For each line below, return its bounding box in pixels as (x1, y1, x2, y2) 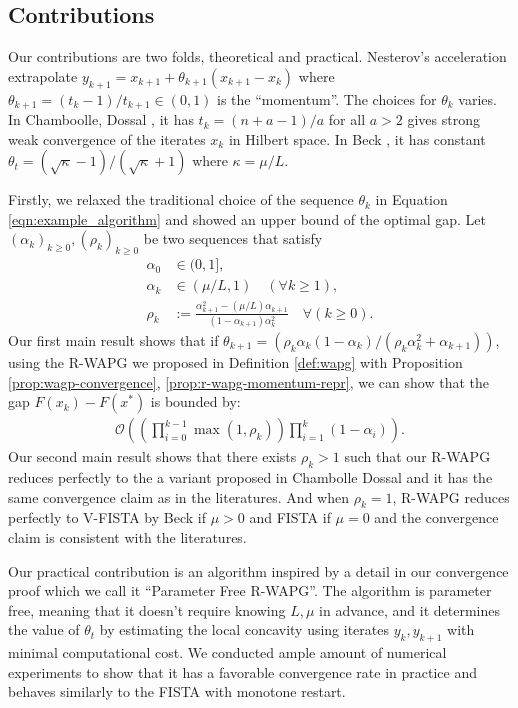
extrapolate (8, 65, 78, 86)
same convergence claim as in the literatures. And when (8, 486, 349, 507)
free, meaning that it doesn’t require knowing (8, 599, 286, 620)
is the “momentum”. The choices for (217, 88, 437, 109)
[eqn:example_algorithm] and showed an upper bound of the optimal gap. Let (8, 208, 486, 229)
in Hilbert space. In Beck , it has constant (228, 128, 486, 149)
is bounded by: (150, 391, 241, 412)
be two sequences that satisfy (143, 228, 323, 249)
